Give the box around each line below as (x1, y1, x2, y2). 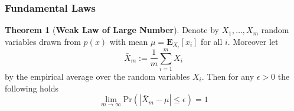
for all (201, 35, 223, 47)
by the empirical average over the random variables (5, 70, 190, 83)
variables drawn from (5, 35, 81, 47)
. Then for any (201, 70, 254, 83)
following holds (5, 81, 59, 94)
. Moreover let (227, 35, 279, 47)
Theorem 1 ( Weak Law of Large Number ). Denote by (5, 24, 219, 36)
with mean (109, 35, 148, 47)
